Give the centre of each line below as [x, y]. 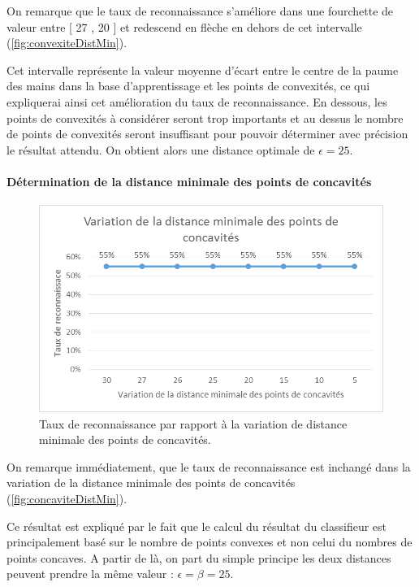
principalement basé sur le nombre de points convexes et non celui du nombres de [209, 542]
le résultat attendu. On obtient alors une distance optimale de [161, 149]
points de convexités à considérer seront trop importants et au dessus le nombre [205, 117]
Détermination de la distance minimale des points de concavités [189, 181]
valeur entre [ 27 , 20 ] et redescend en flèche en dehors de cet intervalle [184, 26]
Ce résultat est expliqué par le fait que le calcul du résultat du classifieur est [197, 526]
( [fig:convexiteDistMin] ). [67, 43]
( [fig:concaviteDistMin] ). [67, 498]
